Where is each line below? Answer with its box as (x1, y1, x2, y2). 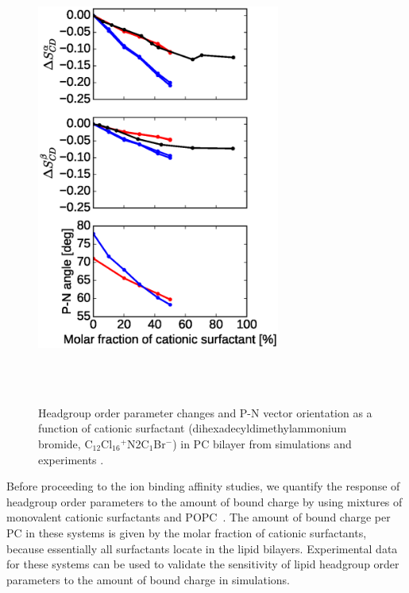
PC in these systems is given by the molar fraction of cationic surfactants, (6, 524, 367, 541)
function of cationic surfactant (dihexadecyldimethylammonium (38, 420, 347, 436)
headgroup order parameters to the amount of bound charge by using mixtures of (6, 493, 403, 510)
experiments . (38, 451, 104, 467)
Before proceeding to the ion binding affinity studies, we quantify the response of (6, 478, 400, 494)
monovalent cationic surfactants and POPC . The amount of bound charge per (6, 509, 391, 525)
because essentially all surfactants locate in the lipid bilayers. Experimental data (6, 540, 398, 556)
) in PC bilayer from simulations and (172, 435, 352, 452)
